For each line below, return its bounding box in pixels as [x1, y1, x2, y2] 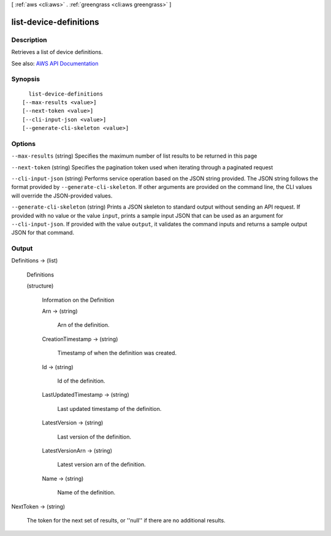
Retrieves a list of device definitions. [11, 48, 104, 56]
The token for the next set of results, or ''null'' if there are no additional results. [26, 516, 226, 524]
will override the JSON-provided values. [11, 192, 113, 199]
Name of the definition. [57, 489, 116, 496]
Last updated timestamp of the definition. [57, 405, 162, 412]
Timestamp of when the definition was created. [57, 350, 177, 357]
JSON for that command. [11, 229, 75, 236]
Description [11, 36, 47, 44]
